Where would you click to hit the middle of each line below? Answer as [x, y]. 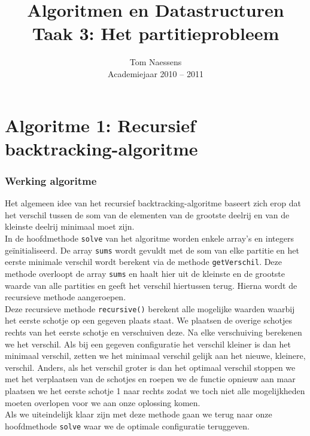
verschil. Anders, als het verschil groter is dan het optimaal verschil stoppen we [150, 367]
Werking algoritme [51, 180]
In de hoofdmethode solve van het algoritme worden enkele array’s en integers [149, 238]
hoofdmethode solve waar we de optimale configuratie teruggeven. [127, 426]
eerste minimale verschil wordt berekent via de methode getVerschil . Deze [144, 262]
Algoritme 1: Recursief [100, 125]
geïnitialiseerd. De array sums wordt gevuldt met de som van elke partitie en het [152, 250]
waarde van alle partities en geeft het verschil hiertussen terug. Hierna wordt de [151, 285]
